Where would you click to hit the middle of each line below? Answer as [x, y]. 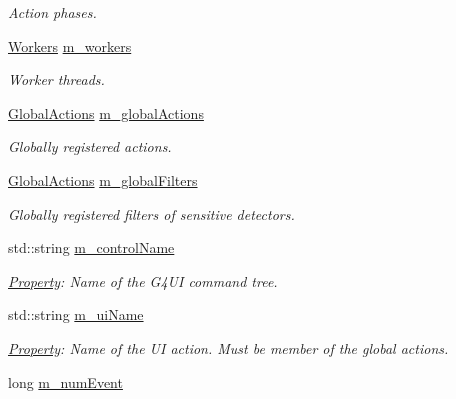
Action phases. [52, 12]
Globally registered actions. [90, 146]
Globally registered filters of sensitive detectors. [151, 213]
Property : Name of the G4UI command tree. [143, 280]
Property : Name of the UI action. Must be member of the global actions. [228, 347]
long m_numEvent [65, 381]
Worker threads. [56, 79]
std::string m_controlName [91, 247]
